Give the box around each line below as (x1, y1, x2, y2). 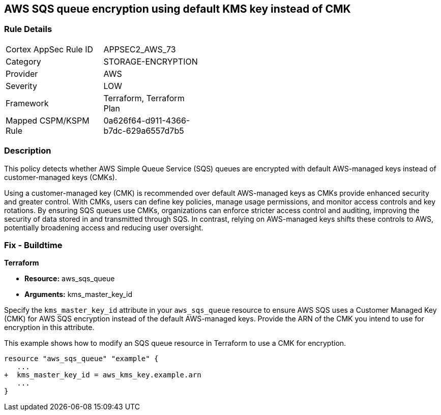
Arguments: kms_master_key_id (24, 290, 132, 299)
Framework (6, 98, 49, 108)
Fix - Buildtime (4, 240, 63, 250)
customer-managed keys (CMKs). (4, 172, 117, 182)
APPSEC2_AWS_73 (103, 44, 176, 54)
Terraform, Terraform (103, 93, 185, 103)
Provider (6, 68, 38, 79)
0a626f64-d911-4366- (103, 115, 190, 126)
